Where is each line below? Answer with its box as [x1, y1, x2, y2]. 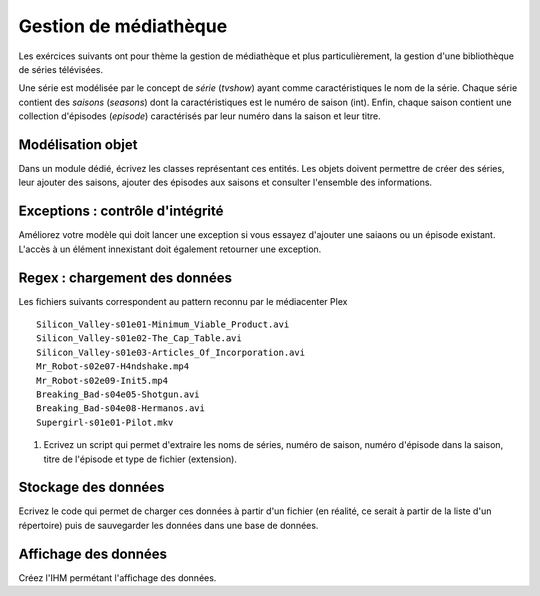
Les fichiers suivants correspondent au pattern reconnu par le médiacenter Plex [18, 295, 348, 307]
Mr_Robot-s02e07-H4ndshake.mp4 [36, 361, 190, 372]
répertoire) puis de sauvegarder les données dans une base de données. [18, 519, 319, 531]
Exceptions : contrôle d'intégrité [18, 203, 224, 220]
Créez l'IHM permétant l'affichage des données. [18, 571, 217, 584]
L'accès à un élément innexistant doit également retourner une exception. [18, 243, 322, 255]
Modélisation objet [18, 136, 138, 153]
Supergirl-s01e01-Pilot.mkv [36, 416, 174, 428]
